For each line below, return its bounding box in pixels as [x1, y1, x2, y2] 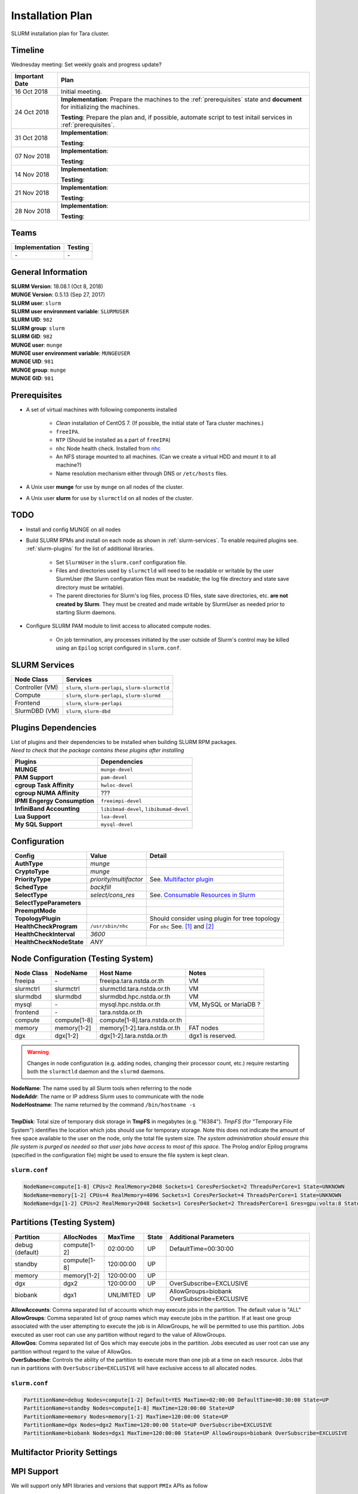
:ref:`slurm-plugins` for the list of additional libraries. [26, 545, 155, 552]
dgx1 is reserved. [189, 1031, 237, 1040]
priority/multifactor [90, 875, 143, 883]
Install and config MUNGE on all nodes [26, 526, 121, 533]
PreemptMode [14, 906, 57, 914]
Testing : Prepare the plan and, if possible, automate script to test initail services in [60, 113, 292, 121]
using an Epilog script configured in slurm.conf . [55, 644, 181, 651]
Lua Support [14, 813, 51, 821]
